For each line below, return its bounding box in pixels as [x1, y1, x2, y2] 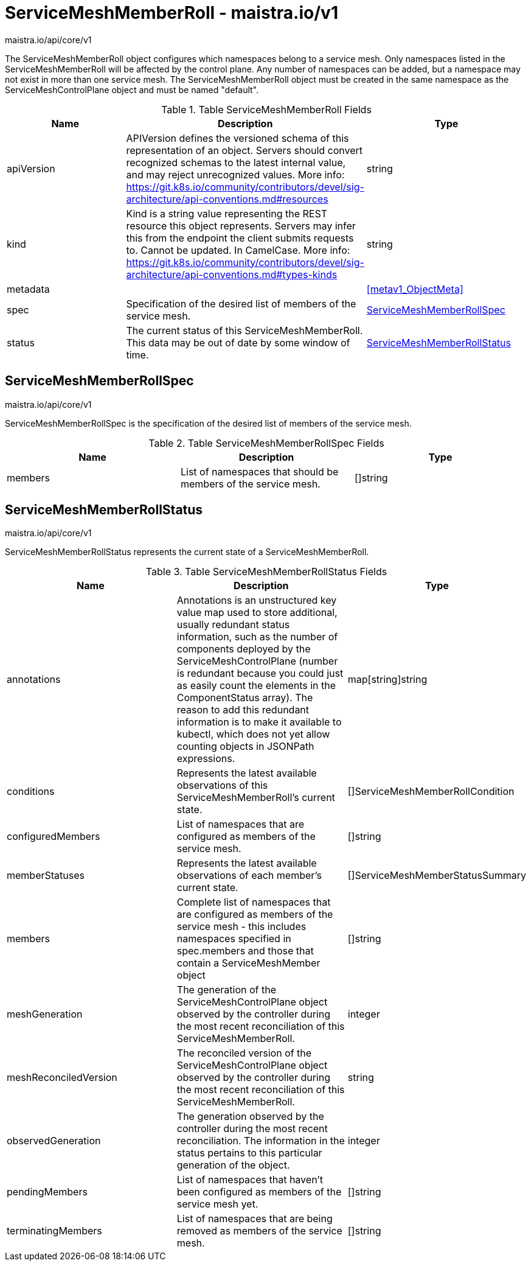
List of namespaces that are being [176, 1212, 333, 1225]
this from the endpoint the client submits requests [126, 231, 354, 244]
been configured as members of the [176, 1186, 342, 1198]
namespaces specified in [176, 932, 291, 945]
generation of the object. [176, 1159, 290, 1172]
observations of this [176, 779, 268, 792]
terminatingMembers [7, 1225, 102, 1237]
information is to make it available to [176, 716, 342, 729]
